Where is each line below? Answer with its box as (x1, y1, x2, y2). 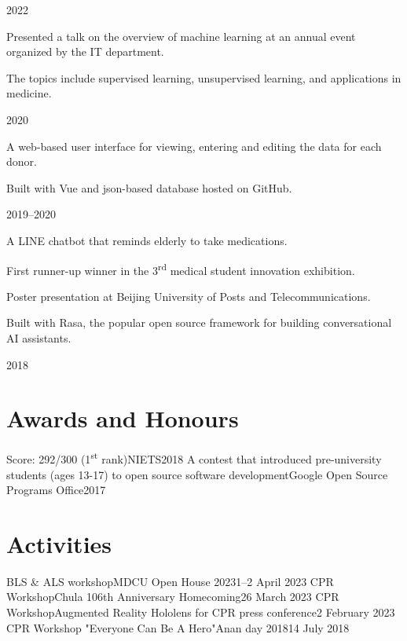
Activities (6, 527, 112, 559)
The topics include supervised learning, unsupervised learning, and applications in (6, 69, 401, 86)
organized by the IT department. (6, 43, 164, 60)
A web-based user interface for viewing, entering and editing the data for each (6, 137, 382, 154)
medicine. (6, 85, 52, 101)
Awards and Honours (6, 402, 239, 434)
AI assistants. (6, 329, 71, 346)
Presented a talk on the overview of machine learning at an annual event (6, 27, 356, 44)
